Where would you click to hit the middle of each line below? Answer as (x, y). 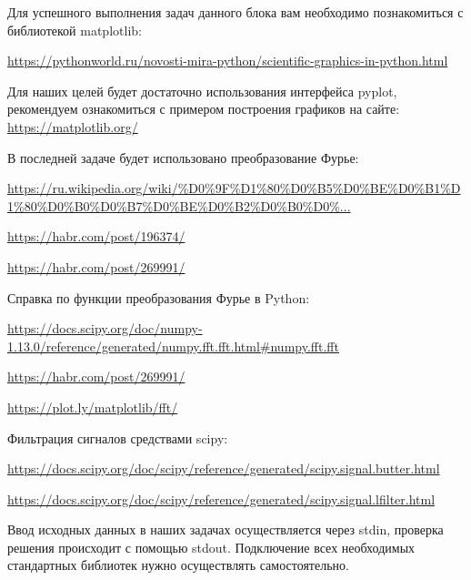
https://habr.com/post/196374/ (96, 236)
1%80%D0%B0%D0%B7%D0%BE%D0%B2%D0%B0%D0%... (179, 205)
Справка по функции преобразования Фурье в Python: (159, 297)
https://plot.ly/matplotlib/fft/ (93, 407)
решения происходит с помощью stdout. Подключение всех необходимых (211, 547)
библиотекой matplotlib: (75, 30)
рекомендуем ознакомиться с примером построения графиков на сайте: (204, 109)
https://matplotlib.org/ (73, 126)
